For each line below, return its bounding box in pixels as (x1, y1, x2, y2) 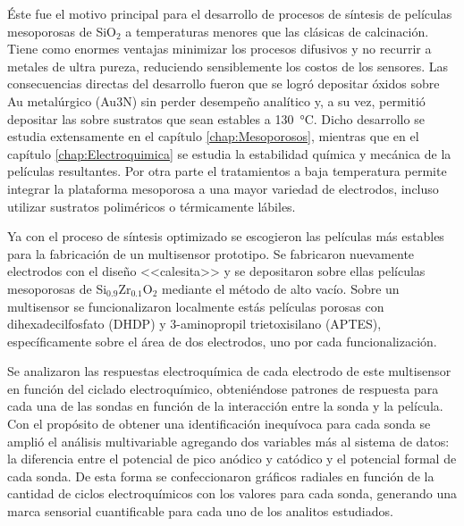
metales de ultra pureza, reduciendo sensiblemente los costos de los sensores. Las (7, 56, 449, 75)
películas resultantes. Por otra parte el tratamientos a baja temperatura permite (7, 162, 447, 180)
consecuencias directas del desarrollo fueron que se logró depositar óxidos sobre (7, 74, 440, 93)
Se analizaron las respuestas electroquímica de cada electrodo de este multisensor (7, 362, 451, 380)
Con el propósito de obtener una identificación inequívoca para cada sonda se (7, 414, 431, 433)
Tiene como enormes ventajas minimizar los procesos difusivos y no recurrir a (7, 39, 432, 58)
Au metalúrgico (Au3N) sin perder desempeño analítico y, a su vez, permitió (7, 91, 426, 110)
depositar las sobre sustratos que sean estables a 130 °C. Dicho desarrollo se (7, 109, 425, 128)
